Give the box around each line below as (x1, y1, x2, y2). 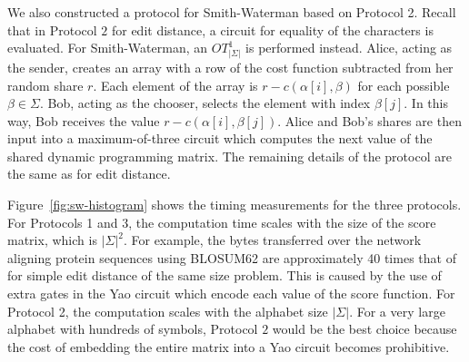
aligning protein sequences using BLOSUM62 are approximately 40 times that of (7, 248, 456, 267)
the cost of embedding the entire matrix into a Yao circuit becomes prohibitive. (7, 337, 450, 356)
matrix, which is (7, 230, 97, 249)
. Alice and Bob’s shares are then (277, 111, 462, 130)
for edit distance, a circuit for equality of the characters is (111, 20, 434, 39)
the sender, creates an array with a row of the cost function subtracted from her (7, 57, 454, 76)
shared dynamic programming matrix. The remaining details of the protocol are (7, 146, 452, 165)
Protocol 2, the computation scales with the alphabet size (7, 301, 328, 320)
